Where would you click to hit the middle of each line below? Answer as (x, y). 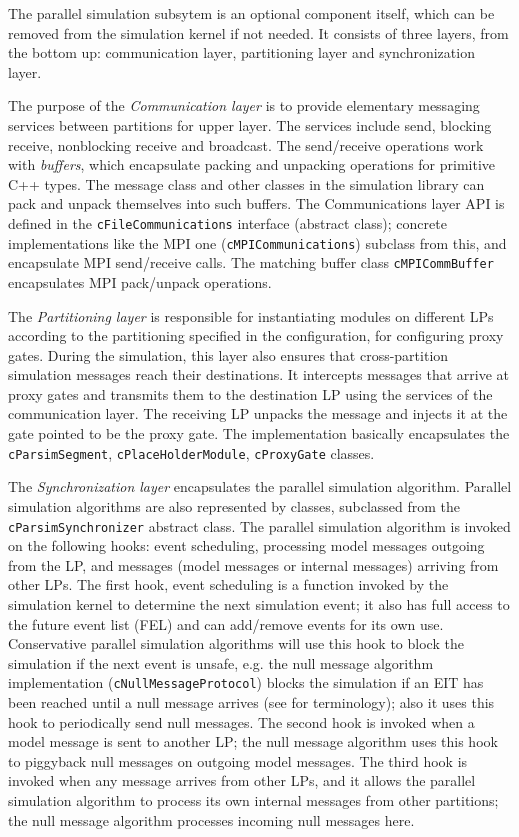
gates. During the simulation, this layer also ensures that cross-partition (228, 354)
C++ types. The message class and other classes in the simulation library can (246, 183)
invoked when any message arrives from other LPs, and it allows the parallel (242, 780)
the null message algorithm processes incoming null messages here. (211, 819)
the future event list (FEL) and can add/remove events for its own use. (226, 623)
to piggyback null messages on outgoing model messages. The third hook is (238, 760)
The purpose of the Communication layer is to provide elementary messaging (244, 105)
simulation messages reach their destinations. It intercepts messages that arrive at (259, 374)
